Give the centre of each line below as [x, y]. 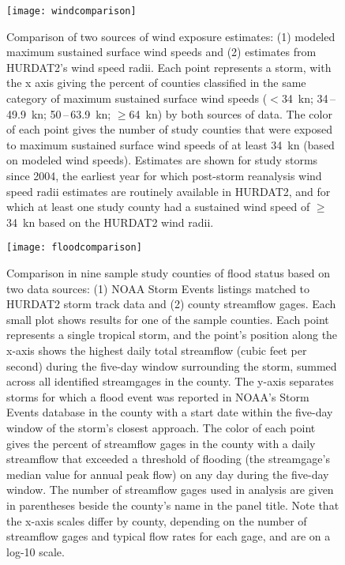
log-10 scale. [36, 551]
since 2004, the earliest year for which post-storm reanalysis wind [164, 175]
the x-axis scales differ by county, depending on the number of [157, 520]
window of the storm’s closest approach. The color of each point [161, 427]
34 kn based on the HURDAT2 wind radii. [110, 222]
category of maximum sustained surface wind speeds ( [137, 98]
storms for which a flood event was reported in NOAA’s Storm [158, 396]
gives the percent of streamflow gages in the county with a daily [161, 443]
